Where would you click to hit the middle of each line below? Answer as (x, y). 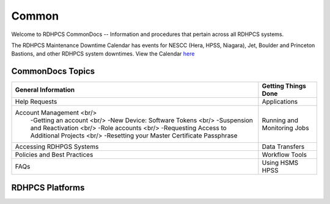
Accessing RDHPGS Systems (57, 147)
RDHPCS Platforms (48, 187)
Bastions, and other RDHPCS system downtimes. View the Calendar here (103, 54)
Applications (280, 102)
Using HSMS (280, 163)
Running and (280, 120)
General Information (45, 90)
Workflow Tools (284, 155)
